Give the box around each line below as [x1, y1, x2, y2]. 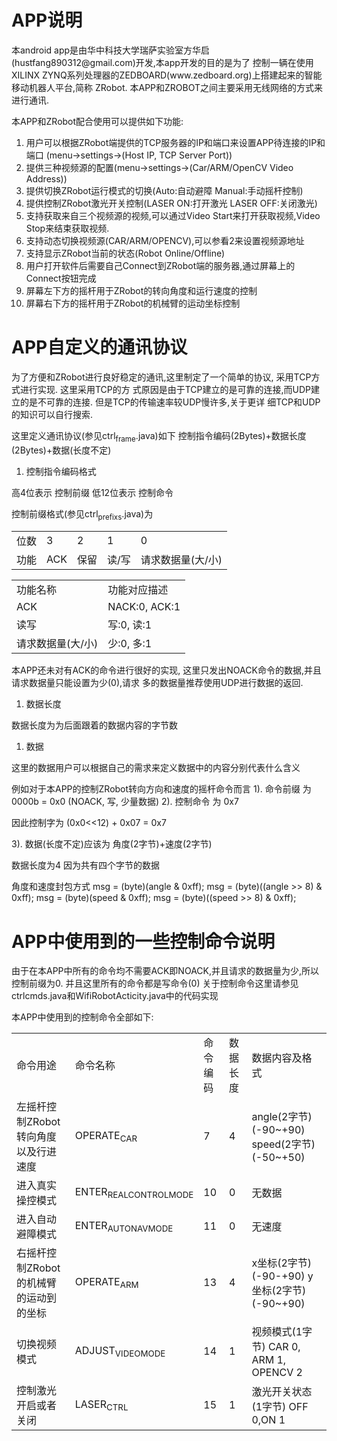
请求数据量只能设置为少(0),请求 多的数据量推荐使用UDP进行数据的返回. [11, 677, 304, 689]
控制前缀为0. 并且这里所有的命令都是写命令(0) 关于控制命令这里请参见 [11, 977, 299, 990]
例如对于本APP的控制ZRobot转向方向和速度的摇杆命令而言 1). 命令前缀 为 [11, 783, 312, 795]
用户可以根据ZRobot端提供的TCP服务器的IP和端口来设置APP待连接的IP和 [25, 136, 326, 148]
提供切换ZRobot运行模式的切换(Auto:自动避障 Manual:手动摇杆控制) [25, 184, 304, 196]
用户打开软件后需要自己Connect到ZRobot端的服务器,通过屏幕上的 [25, 259, 296, 271]
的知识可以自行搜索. [11, 408, 94, 420]
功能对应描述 [107, 583, 169, 597]
